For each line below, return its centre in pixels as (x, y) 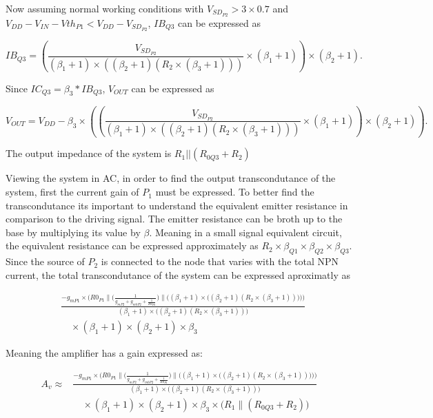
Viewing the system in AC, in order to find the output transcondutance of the (171, 178)
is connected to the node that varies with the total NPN (220, 261)
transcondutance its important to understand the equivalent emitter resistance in (177, 205)
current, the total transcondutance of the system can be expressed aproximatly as (178, 274)
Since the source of (45, 261)
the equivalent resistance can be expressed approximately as (132, 245)
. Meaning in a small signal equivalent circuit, (245, 232)
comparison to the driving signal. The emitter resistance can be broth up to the (174, 219)
